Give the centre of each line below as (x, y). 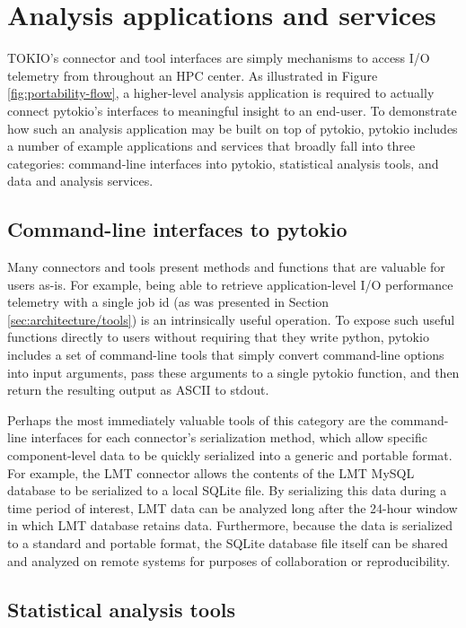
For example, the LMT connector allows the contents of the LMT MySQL (211, 472)
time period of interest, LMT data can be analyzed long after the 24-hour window (233, 507)
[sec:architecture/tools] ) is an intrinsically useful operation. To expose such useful (231, 319)
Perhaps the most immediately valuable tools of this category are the (197, 419)
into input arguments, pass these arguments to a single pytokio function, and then (233, 372)
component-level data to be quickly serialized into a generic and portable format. (230, 455)
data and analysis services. (80, 181)
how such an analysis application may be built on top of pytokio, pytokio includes (233, 128)
